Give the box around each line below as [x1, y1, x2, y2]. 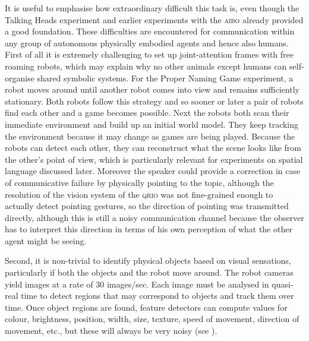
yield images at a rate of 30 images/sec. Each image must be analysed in [5, 277, 269, 290]
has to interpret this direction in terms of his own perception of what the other [5, 223, 292, 235]
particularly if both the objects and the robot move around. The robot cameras [5, 266, 294, 279]
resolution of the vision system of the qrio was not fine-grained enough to [5, 188, 273, 200]
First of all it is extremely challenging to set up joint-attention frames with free [5, 48, 294, 61]
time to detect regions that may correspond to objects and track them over [21, 289, 294, 302]
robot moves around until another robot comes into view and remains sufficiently [5, 83, 299, 96]
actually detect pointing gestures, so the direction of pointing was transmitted [5, 200, 289, 212]
